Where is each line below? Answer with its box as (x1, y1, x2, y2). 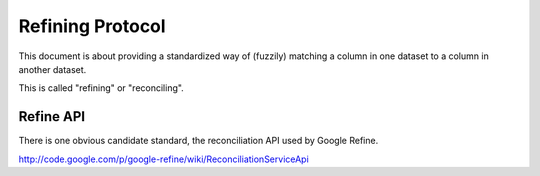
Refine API (18, 108, 86, 125)
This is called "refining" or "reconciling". (18, 82, 184, 94)
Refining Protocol (18, 15, 166, 37)
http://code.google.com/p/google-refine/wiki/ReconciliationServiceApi (18, 153, 309, 165)
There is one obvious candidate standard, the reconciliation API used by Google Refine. (18, 135, 379, 147)
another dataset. (18, 63, 87, 75)
